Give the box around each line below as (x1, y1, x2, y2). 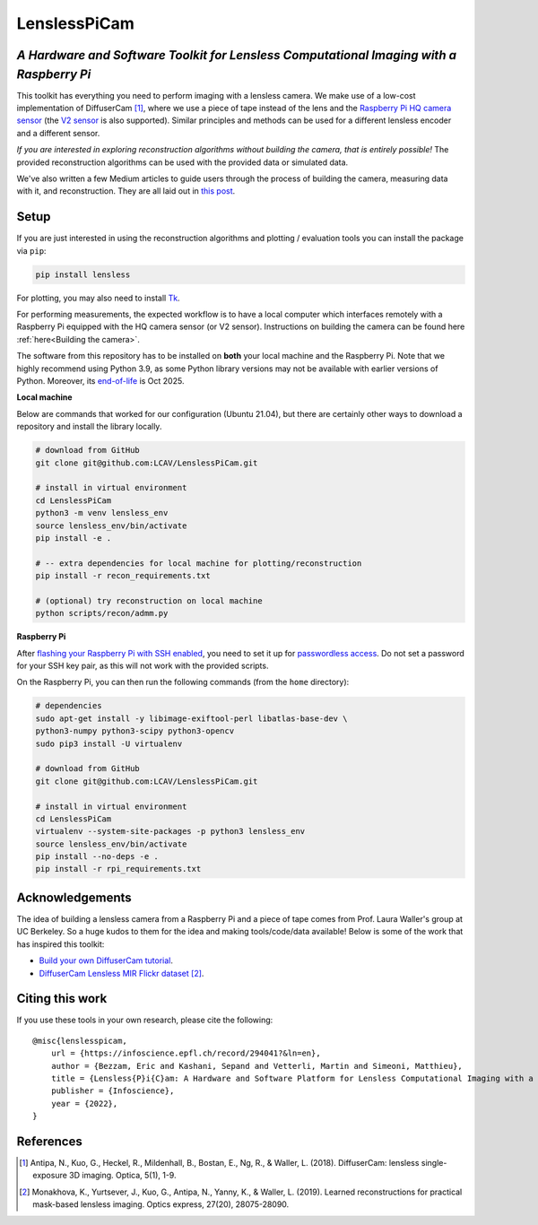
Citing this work (16, 991, 108, 1006)
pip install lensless (35, 269, 131, 280)
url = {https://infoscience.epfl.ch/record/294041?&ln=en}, (50, 1048, 322, 1058)
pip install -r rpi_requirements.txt (35, 864, 202, 874)
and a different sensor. (16, 127, 100, 138)
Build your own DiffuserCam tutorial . (39, 955, 174, 966)
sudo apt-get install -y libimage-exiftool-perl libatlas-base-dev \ (35, 713, 348, 724)
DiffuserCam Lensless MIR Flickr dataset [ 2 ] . (39, 968, 204, 978)
